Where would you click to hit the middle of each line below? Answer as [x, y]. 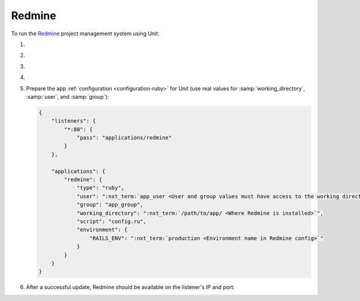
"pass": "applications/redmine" [124, 138]
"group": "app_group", [110, 205]
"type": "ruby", [100, 188]
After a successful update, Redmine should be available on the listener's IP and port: [130, 287]
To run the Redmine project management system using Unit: [85, 34]
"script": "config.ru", [112, 221]
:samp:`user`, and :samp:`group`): [67, 96]
